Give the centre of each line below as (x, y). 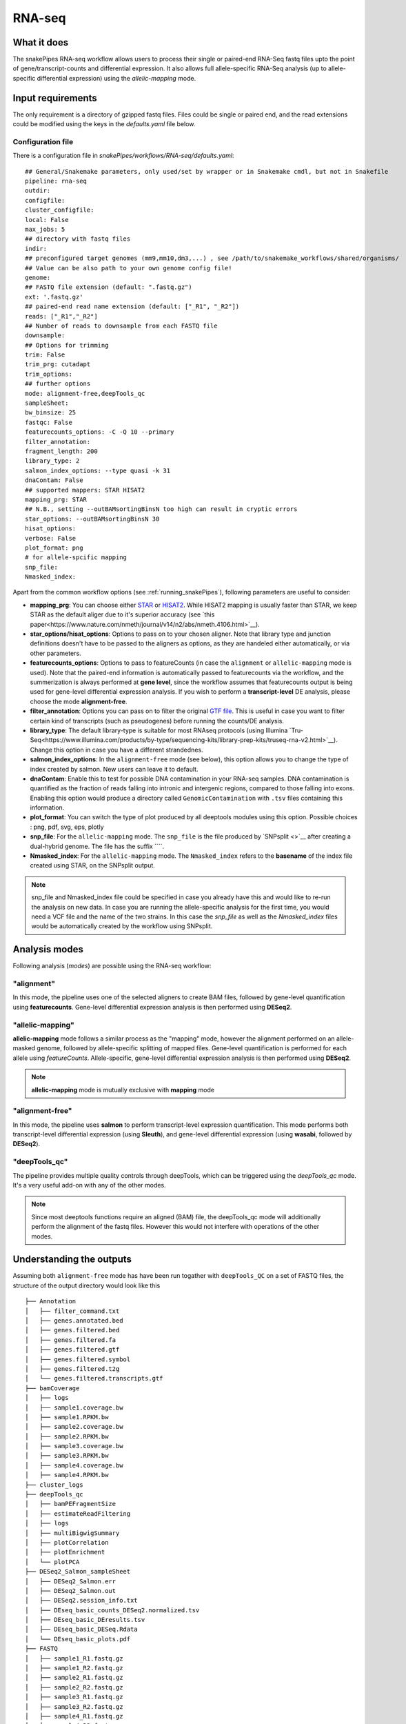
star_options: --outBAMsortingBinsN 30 (92, 519)
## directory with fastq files (78, 239)
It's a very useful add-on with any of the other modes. (89, 1185)
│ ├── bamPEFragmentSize (71, 1504)
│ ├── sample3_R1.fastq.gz (74, 1697)
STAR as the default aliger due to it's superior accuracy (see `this (122, 614)
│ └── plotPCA (52, 1562)
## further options (58, 384)
